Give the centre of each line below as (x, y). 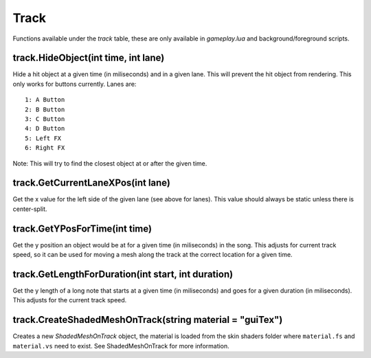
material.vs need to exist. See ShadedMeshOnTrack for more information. (121, 346)
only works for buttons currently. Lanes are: (75, 84)
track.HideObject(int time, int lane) (89, 58)
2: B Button (45, 109)
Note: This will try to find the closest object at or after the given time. (110, 163)
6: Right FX (45, 148)
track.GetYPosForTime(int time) (82, 228)
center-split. (30, 209)
